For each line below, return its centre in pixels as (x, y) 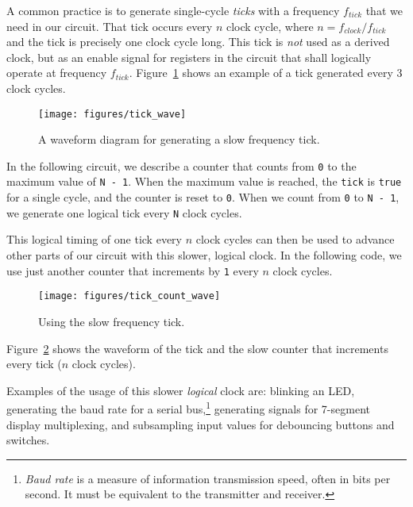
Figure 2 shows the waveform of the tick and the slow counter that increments (197, 348)
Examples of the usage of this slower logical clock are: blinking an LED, (181, 390)
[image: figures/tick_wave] (112, 114)
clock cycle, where (270, 26)
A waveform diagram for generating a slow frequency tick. (179, 139)
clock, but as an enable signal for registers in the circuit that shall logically (189, 57)
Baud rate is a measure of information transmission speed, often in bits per (208, 478)
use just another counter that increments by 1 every (133, 270)
